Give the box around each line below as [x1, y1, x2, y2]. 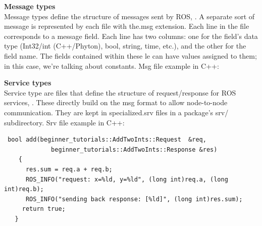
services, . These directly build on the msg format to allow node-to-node [4, 97, 228, 108]
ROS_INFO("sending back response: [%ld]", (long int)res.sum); [25, 195, 243, 203]
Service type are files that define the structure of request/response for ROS [4, 87, 236, 98]
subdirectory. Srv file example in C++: [4, 117, 125, 127]
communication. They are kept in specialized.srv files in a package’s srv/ [4, 107, 229, 117]
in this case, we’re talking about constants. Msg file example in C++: [4, 60, 219, 71]
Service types [4, 77, 51, 88]
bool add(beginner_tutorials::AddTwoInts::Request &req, [8, 136, 206, 144]
